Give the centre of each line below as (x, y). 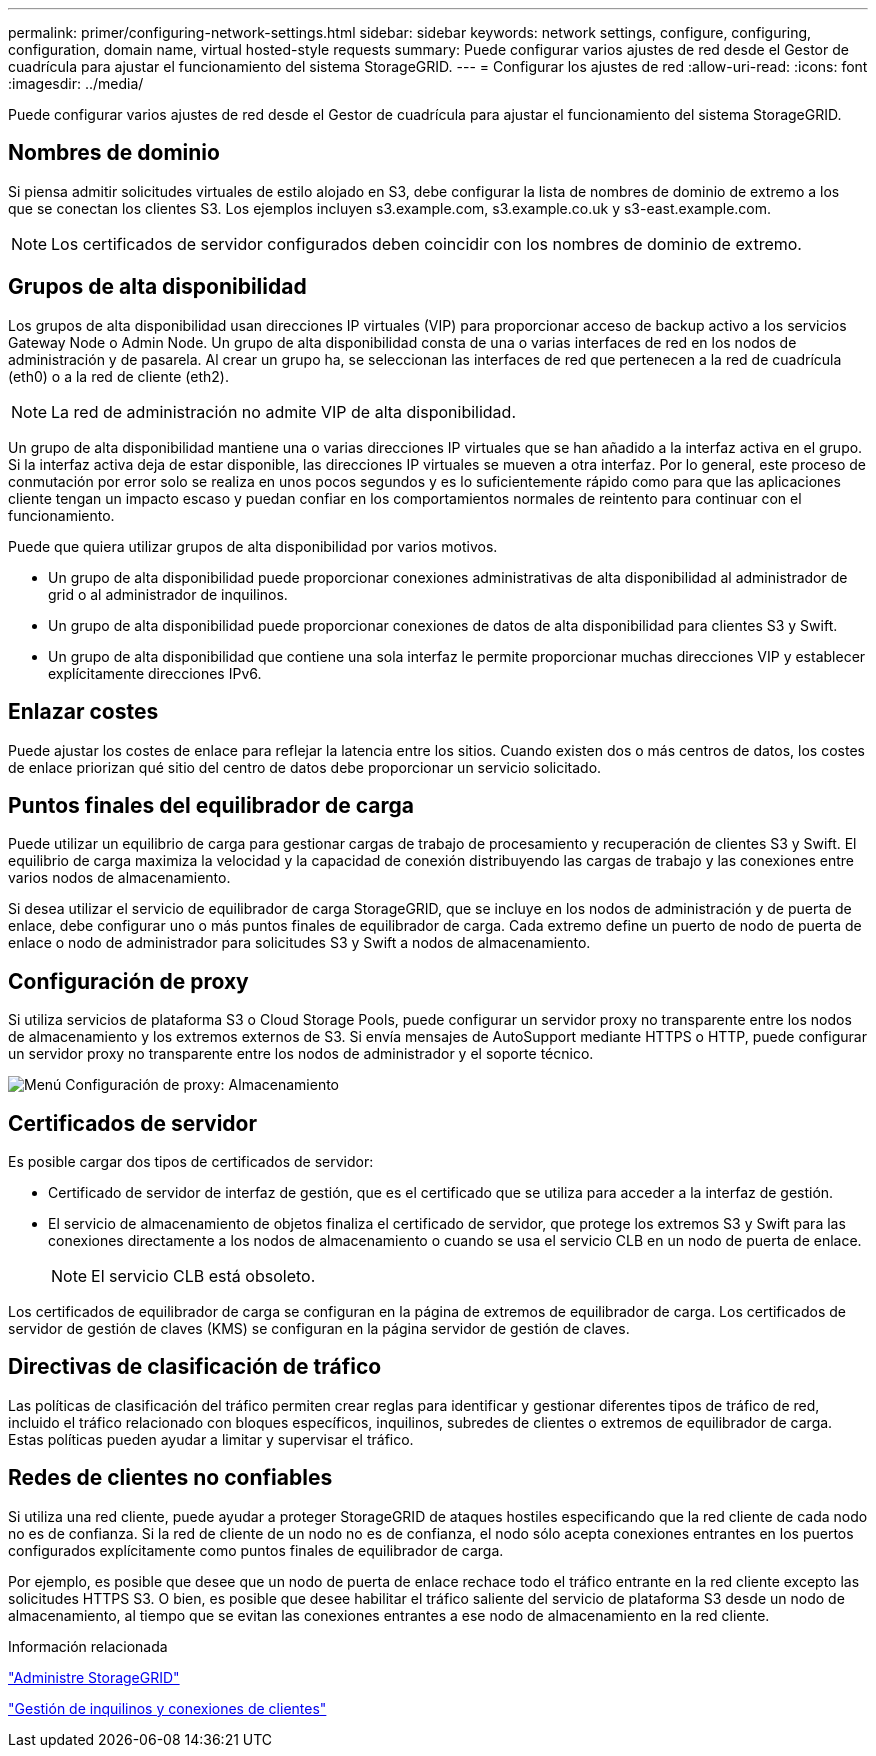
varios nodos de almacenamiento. (119, 878)
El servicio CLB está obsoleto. (203, 1276)
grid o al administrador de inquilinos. (168, 594)
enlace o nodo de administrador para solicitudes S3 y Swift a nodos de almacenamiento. (299, 943)
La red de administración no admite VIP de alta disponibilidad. (283, 411)
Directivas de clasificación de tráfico (195, 1367)
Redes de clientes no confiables (170, 1478)
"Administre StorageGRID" (94, 1677)
